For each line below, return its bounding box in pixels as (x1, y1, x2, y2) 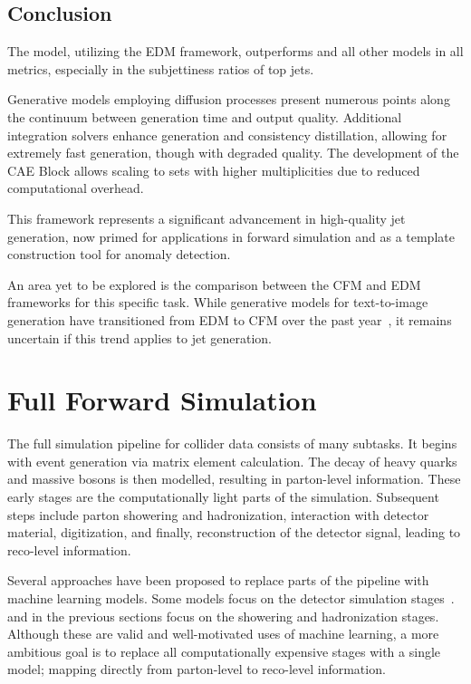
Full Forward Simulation (7, 381, 317, 419)
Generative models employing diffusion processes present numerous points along (7, 90, 450, 109)
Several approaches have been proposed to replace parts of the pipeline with (7, 571, 429, 590)
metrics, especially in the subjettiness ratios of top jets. (7, 59, 314, 78)
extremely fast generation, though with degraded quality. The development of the (7, 143, 459, 162)
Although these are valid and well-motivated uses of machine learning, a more (7, 624, 439, 643)
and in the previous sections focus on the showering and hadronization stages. (7, 606, 439, 625)
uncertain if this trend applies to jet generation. (7, 328, 272, 347)
